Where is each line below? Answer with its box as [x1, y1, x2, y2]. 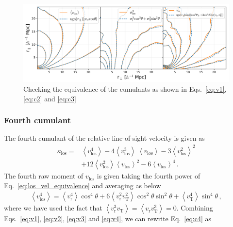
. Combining [176, 203, 213, 213]
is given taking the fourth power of [97, 171, 200, 181]
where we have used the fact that [4, 203, 102, 213]
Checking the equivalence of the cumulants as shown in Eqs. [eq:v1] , [23, 84, 227, 94]
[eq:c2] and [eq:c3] [23, 93, 76, 103]
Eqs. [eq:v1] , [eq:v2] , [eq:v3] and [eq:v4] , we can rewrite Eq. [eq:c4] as [4, 213, 211, 224]
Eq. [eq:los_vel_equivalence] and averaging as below [4, 180, 161, 190]
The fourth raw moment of [4, 171, 83, 181]
